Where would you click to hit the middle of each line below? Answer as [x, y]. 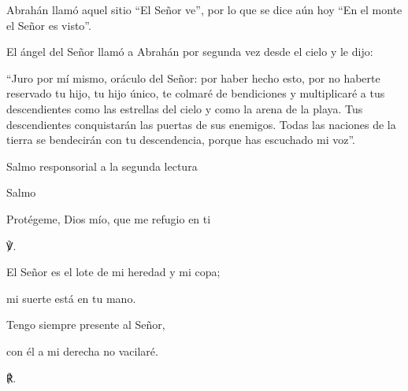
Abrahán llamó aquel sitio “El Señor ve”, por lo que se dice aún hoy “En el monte [204, 9]
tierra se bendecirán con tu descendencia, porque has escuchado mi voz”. [181, 140]
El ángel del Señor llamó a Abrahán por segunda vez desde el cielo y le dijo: [190, 52]
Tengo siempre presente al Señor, [86, 325]
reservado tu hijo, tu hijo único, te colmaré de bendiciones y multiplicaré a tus [196, 93]
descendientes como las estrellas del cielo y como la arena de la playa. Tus [185, 108]
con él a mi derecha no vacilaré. [82, 350]
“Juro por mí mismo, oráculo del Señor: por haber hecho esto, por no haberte [193, 77]
